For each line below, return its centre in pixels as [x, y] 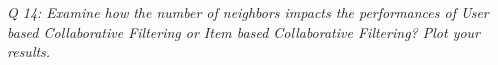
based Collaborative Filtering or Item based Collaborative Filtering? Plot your [244, 31]
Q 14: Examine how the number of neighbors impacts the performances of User [248, 12]
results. [29, 51]
